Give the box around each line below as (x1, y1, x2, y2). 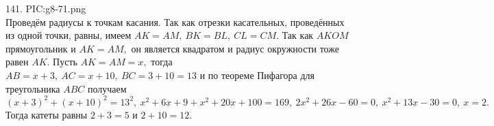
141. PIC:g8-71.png (5, 1, 86, 15)
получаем (88, 81, 127, 95)
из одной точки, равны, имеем (5, 28, 132, 42)
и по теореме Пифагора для (199, 67, 314, 82)
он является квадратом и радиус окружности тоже (131, 41, 339, 55)
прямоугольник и (5, 41, 76, 55)
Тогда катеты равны (5, 107, 88, 121)
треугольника (5, 81, 60, 95)
